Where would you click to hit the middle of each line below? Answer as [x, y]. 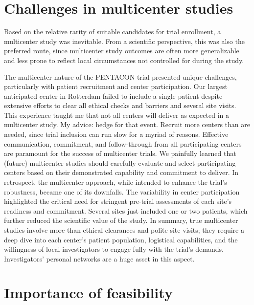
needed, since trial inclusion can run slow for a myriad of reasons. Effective [116, 134]
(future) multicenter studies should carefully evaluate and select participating [120, 163]
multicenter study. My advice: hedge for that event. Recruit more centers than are [127, 124]
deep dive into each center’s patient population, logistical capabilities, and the [121, 239]
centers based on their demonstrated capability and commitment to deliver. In [121, 172]
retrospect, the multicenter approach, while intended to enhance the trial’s [115, 182]
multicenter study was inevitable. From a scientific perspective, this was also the [124, 41]
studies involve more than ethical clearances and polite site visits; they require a [124, 230]
